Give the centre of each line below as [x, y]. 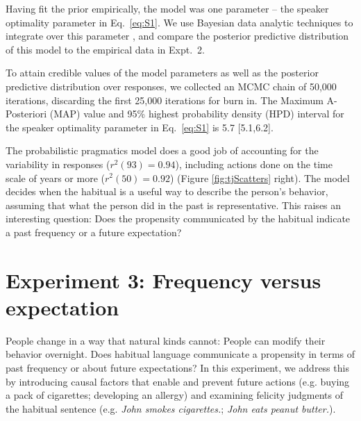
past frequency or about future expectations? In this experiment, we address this [177, 368]
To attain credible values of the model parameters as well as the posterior [162, 73]
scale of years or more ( [55, 178]
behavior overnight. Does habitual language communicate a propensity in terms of [180, 354]
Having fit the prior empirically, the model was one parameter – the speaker [167, 8]
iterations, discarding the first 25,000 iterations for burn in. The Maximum [165, 100]
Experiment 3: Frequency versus [163, 280]
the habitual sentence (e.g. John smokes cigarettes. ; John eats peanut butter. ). [171, 408]
